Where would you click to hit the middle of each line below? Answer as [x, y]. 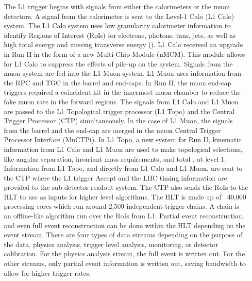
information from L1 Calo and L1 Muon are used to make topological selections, [123, 149]
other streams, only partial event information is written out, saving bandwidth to [125, 263]
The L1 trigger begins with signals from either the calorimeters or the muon [117, 6]
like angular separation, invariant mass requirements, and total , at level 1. [115, 158]
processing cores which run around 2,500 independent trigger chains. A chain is [122, 206]
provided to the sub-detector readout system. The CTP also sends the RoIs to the [126, 187]
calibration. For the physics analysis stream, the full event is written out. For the [125, 254]
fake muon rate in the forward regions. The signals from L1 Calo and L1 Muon [121, 101]
